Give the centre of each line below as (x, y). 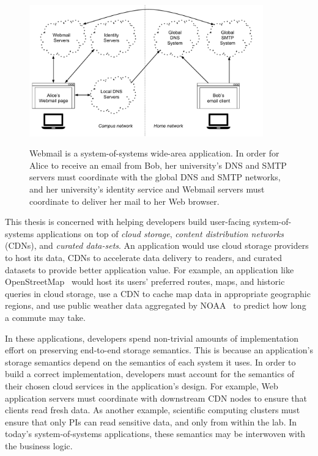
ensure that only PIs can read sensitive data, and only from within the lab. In (151, 421)
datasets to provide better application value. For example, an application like (150, 269)
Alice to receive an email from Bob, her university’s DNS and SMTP (158, 165)
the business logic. (39, 445)
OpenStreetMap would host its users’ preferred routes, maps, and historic (145, 281)
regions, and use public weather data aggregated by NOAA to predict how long (156, 305)
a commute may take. (45, 317)
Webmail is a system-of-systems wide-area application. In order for (154, 153)
